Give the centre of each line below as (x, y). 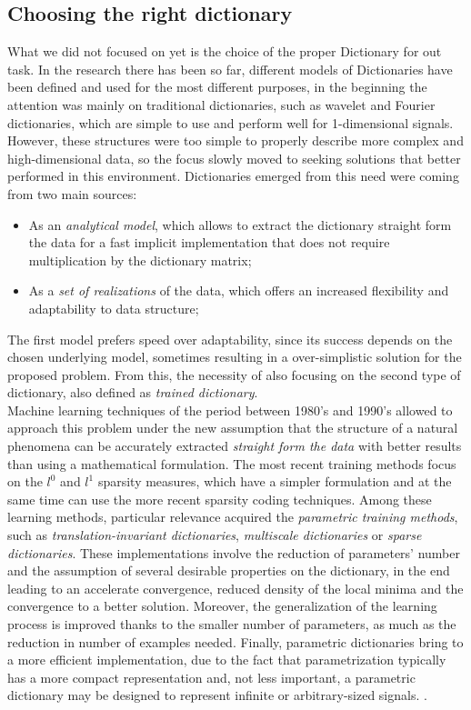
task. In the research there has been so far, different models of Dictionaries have (230, 69)
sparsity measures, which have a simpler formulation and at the (275, 481)
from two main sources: (72, 193)
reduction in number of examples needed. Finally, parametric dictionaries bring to (235, 641)
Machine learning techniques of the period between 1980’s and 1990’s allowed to (230, 410)
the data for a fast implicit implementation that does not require (209, 242)
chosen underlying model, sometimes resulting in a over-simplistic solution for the (235, 357)
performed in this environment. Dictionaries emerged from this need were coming (233, 176)
